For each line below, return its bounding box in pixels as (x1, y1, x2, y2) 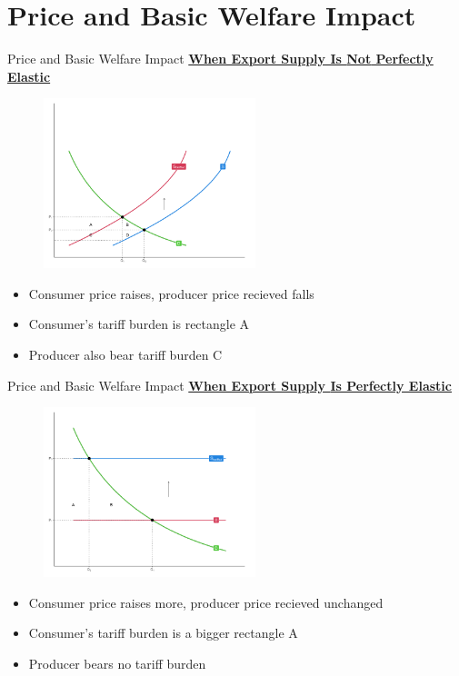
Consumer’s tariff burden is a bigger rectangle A (28, 623, 298, 642)
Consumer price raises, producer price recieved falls (28, 283, 314, 303)
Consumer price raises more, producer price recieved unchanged (28, 592, 384, 611)
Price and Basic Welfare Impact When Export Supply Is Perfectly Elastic (7, 375, 452, 394)
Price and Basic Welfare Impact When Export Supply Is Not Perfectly (7, 49, 434, 68)
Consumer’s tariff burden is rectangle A (28, 314, 250, 333)
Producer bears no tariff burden (28, 653, 206, 672)
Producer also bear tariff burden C (28, 344, 223, 363)
